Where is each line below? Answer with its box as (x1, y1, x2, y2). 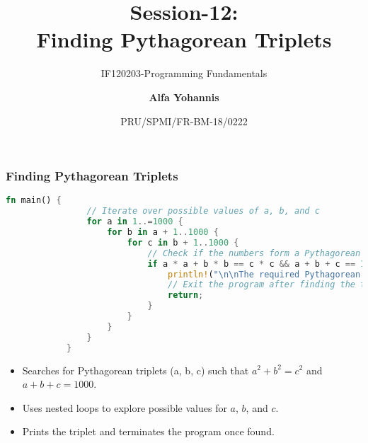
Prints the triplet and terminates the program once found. (22, 424, 275, 439)
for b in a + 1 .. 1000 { (107, 227, 219, 238)
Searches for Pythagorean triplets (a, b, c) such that (22, 362, 249, 377)
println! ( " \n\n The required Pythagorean (168, 269, 361, 280)
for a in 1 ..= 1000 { (86, 217, 183, 227)
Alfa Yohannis (149, 89, 219, 104)
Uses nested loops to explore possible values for (22, 400, 227, 415)
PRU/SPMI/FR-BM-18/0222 (120, 113, 248, 128)
